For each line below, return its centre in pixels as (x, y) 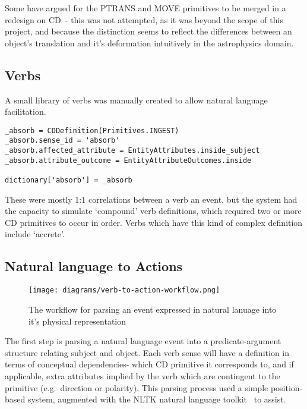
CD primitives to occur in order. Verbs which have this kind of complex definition (154, 222)
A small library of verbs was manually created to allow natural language (136, 100)
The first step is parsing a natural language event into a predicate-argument (143, 341)
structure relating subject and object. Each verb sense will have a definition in (147, 352)
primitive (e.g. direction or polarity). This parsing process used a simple (137, 387)
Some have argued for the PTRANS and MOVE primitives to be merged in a (145, 8)
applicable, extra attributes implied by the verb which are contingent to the (143, 375)
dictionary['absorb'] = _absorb (69, 180)
